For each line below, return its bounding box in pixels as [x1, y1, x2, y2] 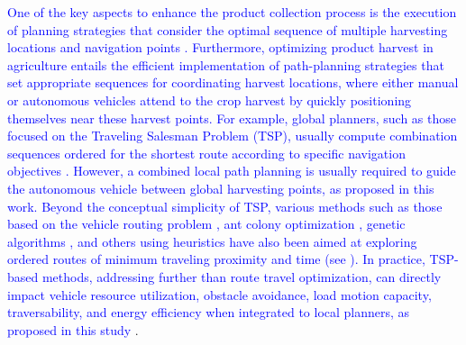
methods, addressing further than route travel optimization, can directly [41, 267, 442, 286]
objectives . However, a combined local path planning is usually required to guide [7, 161, 456, 180]
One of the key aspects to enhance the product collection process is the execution [7, 3, 457, 21]
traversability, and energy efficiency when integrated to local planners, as [7, 303, 410, 322]
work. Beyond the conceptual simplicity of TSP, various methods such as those [7, 196, 443, 215]
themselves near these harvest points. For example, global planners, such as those [7, 108, 457, 127]
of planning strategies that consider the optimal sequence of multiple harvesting [7, 20, 448, 39]
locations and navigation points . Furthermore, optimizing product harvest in [7, 38, 434, 57]
